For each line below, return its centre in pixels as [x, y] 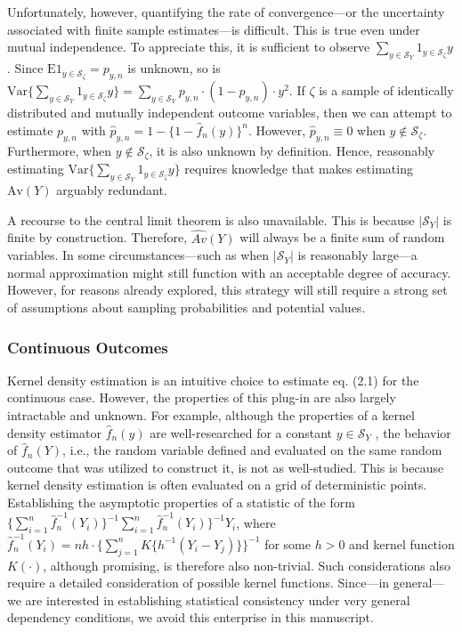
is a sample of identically [386, 90]
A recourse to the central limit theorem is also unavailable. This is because [211, 219]
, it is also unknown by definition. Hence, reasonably [292, 150]
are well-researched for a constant [241, 432]
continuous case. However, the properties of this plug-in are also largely [202, 397]
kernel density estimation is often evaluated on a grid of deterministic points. [217, 485]
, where [256, 522]
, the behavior [413, 432]
